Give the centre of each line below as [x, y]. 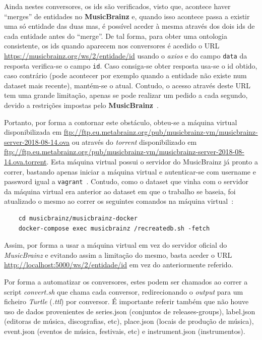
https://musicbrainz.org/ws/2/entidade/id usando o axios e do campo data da [126, 55]
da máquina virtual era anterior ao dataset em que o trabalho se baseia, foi [120, 191]
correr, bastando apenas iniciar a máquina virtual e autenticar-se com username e [130, 171]
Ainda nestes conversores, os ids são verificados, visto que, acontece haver [117, 6]
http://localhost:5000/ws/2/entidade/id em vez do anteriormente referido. [119, 265]
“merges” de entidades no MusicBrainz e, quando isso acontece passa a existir [127, 16]
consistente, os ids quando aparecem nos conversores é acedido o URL [112, 46]
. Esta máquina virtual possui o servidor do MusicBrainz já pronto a [152, 162]
